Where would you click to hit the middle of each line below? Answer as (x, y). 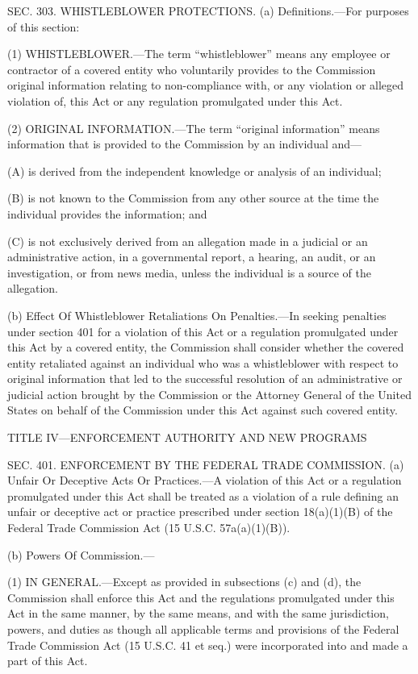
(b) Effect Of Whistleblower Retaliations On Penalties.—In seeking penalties (197, 315)
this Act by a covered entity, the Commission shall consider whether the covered (206, 347)
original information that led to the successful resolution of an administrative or (205, 379)
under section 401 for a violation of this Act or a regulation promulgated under (203, 331)
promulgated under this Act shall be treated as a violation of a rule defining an (203, 495)
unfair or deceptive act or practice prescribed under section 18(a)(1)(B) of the (200, 512)
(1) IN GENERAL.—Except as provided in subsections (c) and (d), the (184, 582)
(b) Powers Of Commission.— (81, 554)
